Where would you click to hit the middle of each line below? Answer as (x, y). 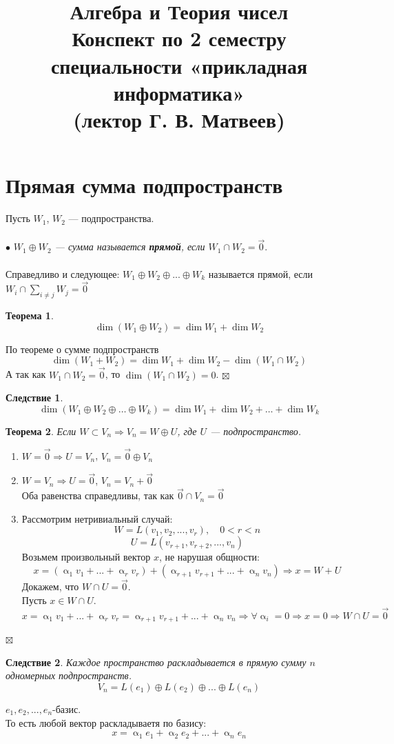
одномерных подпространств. (69, 675)
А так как (26, 374)
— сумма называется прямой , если (130, 247)
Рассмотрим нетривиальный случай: (97, 518)
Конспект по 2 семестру (179, 38)
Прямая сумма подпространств (144, 185)
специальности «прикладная (179, 65)
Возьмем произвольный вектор (86, 557)
